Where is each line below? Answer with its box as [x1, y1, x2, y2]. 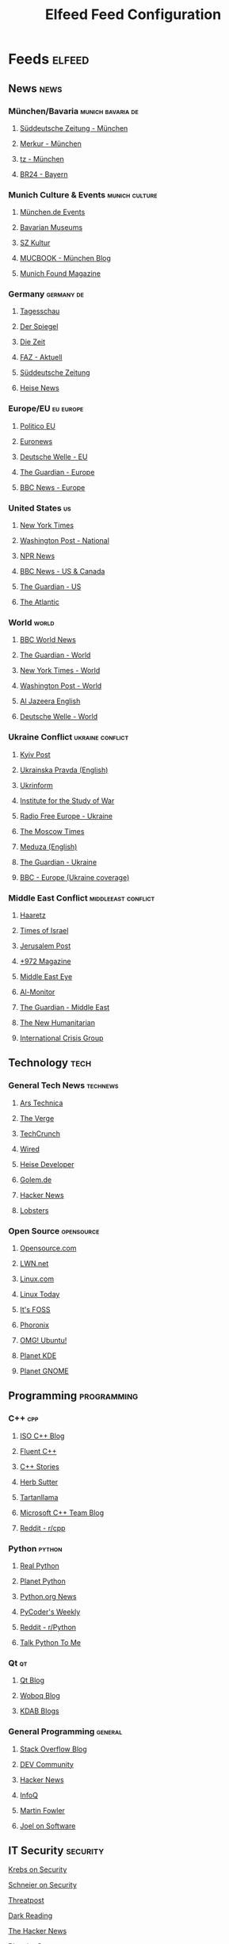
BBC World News [19, 635, 77, 645]
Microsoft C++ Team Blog [19, 1508, 105, 1517]
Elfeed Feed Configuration [44, 6, 222, 24]
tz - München [19, 154, 65, 163]
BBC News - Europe [19, 482, 86, 492]
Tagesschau [19, 307, 60, 316]
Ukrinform [19, 780, 53, 790]
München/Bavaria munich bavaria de [8, 105, 139, 117]
